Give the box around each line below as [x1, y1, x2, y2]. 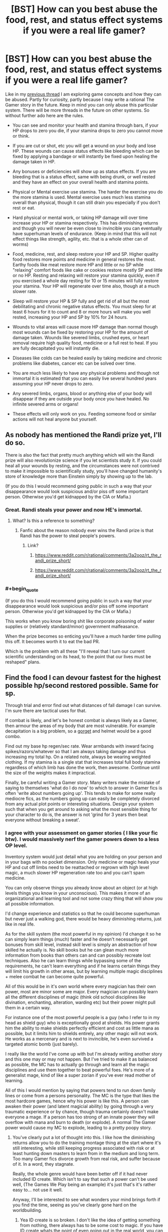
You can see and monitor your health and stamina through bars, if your [12, 122, 159, 128]
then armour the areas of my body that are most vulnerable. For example [5, 723, 155, 729]
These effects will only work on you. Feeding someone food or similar [12, 410, 156, 417]
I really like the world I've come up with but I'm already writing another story [5, 1051, 162, 1057]
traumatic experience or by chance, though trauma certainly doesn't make [5, 1108, 159, 1114]
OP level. [5, 842, 28, 849]
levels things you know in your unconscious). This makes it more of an [5, 890, 150, 896]
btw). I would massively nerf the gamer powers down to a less [5, 836, 159, 843]
